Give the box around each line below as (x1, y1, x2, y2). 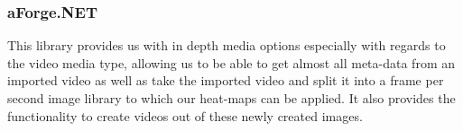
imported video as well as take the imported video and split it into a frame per (7, 71, 444, 90)
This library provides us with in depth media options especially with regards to (7, 36, 446, 55)
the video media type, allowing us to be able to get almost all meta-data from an (7, 53, 455, 72)
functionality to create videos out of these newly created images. (7, 106, 363, 125)
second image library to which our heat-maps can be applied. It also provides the (7, 89, 456, 107)
